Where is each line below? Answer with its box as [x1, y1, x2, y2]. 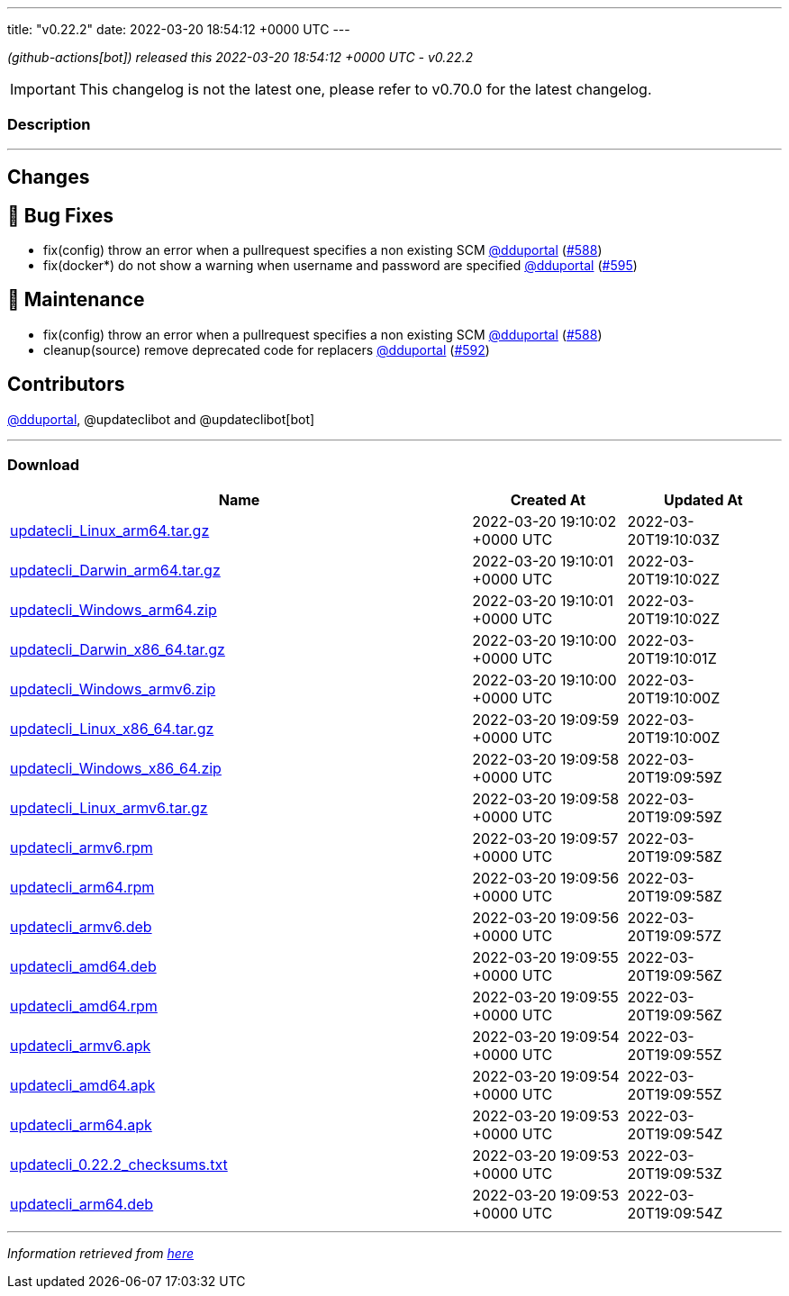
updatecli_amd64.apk [10, 1076, 156, 1095]
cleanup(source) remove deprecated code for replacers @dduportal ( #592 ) [43, 341, 490, 358]
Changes [7, 166, 90, 189]
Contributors [7, 373, 125, 396]
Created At [510, 491, 586, 510]
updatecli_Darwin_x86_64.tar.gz [10, 640, 225, 659]
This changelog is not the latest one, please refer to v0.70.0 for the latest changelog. [78, 80, 652, 98]
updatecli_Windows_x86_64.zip [10, 759, 222, 778]
